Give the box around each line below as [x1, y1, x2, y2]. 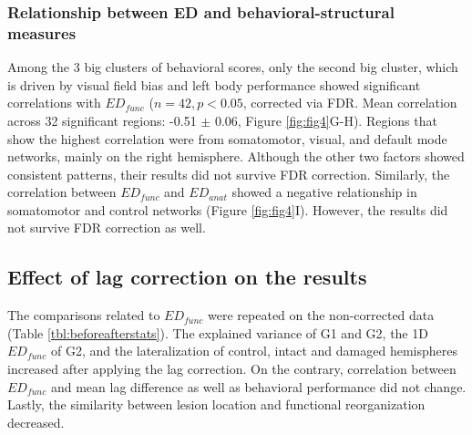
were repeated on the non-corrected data [208, 306, 435, 325]
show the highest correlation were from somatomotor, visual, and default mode [7, 129, 447, 148]
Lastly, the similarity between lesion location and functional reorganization [7, 395, 426, 414]
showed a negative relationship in [231, 182, 417, 202]
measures [7, 21, 77, 44]
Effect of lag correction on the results [7, 263, 367, 291]
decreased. [7, 412, 65, 431]
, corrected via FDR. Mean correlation [242, 93, 457, 112]
